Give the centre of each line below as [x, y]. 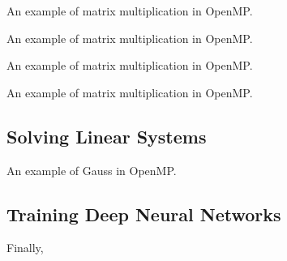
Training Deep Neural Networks [144, 214]
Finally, [25, 248]
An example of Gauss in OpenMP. [92, 170]
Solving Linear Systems [107, 136]
